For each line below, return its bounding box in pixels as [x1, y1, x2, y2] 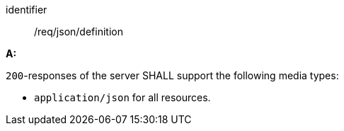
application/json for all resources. [34, 91, 211, 103]
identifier [6, 4, 47, 16]
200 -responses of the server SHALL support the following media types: [6, 69, 339, 81]
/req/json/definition [34, 25, 123, 38]
